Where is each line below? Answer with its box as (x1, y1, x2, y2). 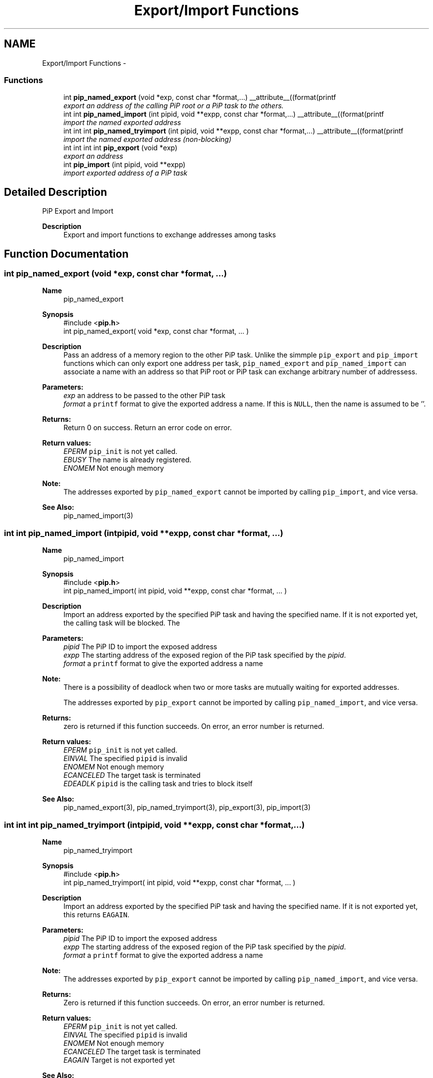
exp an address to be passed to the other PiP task (63, 391, 225, 400)
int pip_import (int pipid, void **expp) (63, 160, 186, 169)
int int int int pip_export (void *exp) (63, 143, 177, 152)
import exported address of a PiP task (63, 169, 187, 178)
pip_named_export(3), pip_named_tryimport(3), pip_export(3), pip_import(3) (63, 803, 311, 812)
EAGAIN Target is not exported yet (63, 1055, 175, 1064)
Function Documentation (4, 247, 129, 260)
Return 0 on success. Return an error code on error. (63, 423, 232, 432)
